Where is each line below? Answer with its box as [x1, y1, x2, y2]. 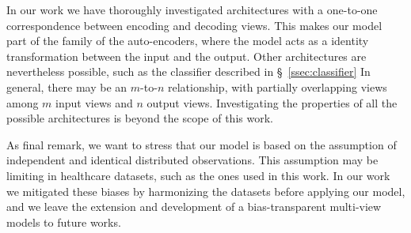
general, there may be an [6, 78, 127, 95]
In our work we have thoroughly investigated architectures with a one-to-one [6, 2, 378, 17]
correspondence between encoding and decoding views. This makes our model [6, 17, 382, 33]
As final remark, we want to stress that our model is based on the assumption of [6, 136, 397, 152]
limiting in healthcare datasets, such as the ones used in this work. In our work [6, 167, 390, 183]
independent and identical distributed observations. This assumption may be [6, 152, 379, 168]
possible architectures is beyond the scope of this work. [6, 110, 273, 126]
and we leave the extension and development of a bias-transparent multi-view [6, 198, 382, 215]
